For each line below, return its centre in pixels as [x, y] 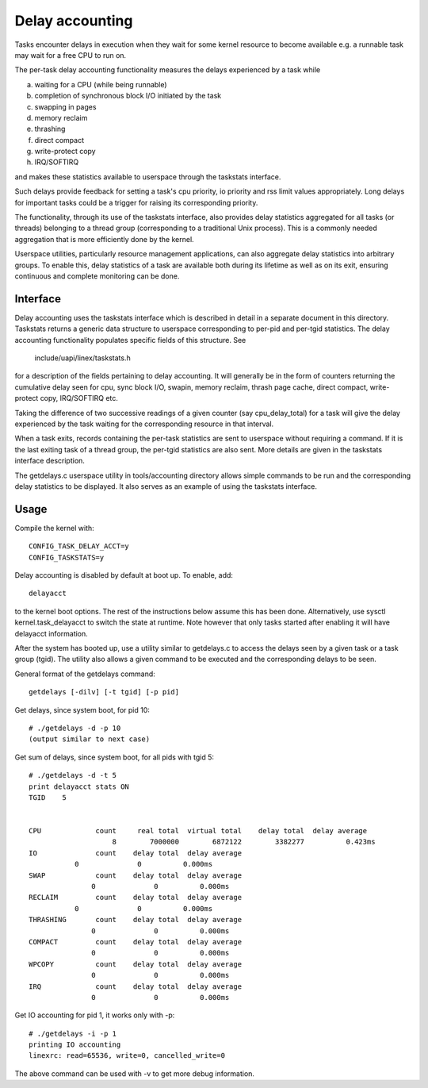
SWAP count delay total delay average [135, 875]
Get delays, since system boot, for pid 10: [82, 709]
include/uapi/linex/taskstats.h [82, 358]
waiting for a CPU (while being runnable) [101, 84]
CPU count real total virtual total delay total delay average [198, 831]
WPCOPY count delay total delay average [135, 964]
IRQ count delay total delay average [135, 986]
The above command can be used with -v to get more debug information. [135, 1073]
